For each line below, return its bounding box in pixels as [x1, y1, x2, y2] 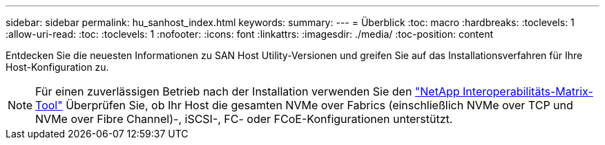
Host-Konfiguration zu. [6, 61, 109, 73]
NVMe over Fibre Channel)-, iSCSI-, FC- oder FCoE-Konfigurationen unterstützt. [35, 112, 453, 126]
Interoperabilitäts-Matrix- [463, 85, 593, 98]
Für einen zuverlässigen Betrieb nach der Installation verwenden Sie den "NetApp [35, 85, 460, 98]
